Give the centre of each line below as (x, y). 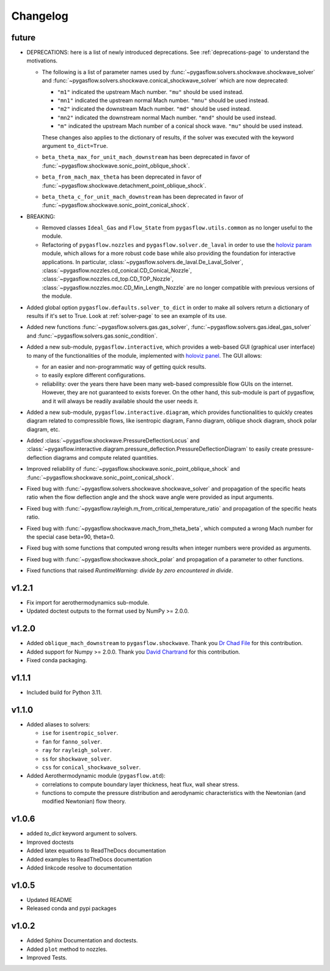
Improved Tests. (47, 958)
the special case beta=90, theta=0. (71, 537)
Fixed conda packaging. (57, 660)
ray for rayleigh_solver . (77, 750)
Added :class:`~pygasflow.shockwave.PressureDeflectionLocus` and (113, 441)
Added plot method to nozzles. (67, 949)
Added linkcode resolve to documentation (79, 868)
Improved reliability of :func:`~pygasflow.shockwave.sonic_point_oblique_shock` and (133, 469)
